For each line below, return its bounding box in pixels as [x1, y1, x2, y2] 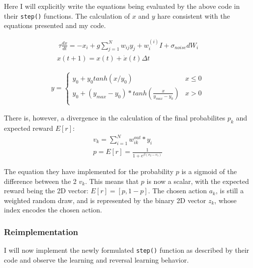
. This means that [85, 176, 139, 186]
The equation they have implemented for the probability [4, 166, 174, 176]
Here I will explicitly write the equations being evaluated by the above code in [4, 1, 240, 11]
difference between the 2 [4, 176, 77, 186]
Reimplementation [4, 225, 78, 238]
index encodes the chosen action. [4, 205, 102, 215]
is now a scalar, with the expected [146, 176, 249, 186]
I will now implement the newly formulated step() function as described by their [4, 245, 250, 255]
